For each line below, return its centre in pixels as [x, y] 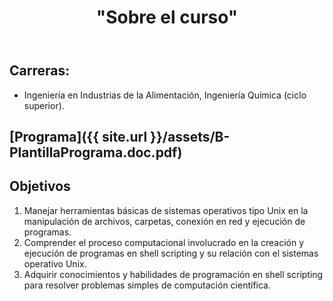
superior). [44, 105]
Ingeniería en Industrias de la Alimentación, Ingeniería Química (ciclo [165, 95]
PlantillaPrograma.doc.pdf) [96, 152]
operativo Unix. [55, 263]
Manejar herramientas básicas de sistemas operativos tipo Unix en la [166, 210]
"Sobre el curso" [167, 17]
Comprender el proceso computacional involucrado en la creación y [164, 242]
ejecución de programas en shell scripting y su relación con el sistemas [171, 253]
